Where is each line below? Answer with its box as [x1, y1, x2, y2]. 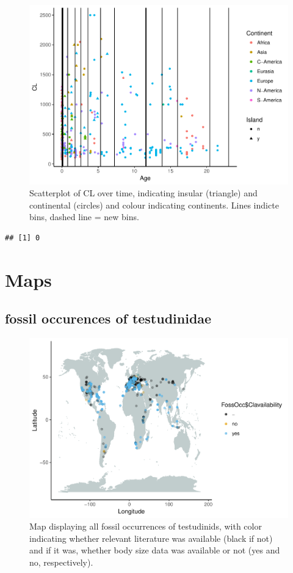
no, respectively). [29, 555, 93, 568]
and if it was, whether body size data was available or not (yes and [29, 544, 280, 556]
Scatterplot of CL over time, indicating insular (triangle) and [29, 187, 258, 199]
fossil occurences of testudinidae [5, 309, 212, 328]
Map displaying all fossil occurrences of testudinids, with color [29, 520, 262, 533]
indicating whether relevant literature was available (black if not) [29, 531, 273, 544]
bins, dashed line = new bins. [29, 210, 139, 223]
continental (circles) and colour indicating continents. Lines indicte [29, 198, 279, 211]
